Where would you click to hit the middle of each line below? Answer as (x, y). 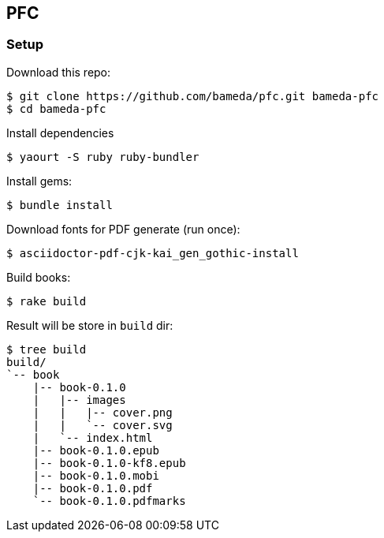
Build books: (39, 277)
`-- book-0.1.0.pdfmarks (109, 501)
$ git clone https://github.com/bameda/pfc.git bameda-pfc (193, 96)
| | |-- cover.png (103, 412)
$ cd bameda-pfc (56, 108)
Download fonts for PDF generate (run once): (123, 229)
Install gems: (39, 181)
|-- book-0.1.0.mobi (96, 475)
